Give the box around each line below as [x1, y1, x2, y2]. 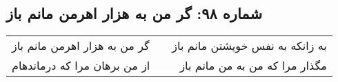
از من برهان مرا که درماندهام [12, 57, 150, 74]
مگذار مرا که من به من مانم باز [179, 57, 327, 74]
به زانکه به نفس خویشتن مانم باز [172, 38, 327, 54]
